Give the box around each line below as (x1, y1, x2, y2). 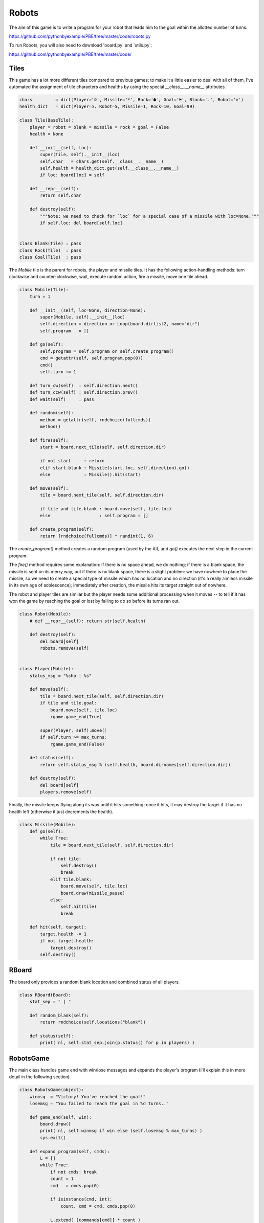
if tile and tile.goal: (40, 700, 97, 706)
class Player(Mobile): (19, 666, 74, 672)
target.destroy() (50, 945, 92, 951)
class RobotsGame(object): (19, 1087, 84, 1093)
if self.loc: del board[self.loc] (40, 220, 123, 226)
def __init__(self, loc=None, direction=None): (29, 307, 146, 313)
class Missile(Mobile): (19, 822, 77, 827)
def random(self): (29, 410, 74, 416)
